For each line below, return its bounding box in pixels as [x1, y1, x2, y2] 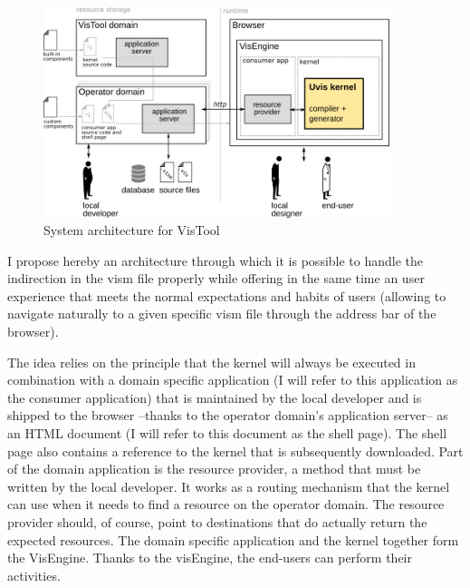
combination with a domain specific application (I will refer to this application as [7, 370, 458, 389]
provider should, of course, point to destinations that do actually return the [7, 513, 427, 531]
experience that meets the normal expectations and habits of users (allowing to [7, 286, 446, 305]
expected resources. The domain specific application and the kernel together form [7, 530, 459, 549]
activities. [7, 565, 61, 584]
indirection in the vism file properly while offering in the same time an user [7, 269, 425, 288]
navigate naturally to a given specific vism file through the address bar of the [7, 304, 436, 323]
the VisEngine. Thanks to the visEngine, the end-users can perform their [7, 548, 413, 567]
